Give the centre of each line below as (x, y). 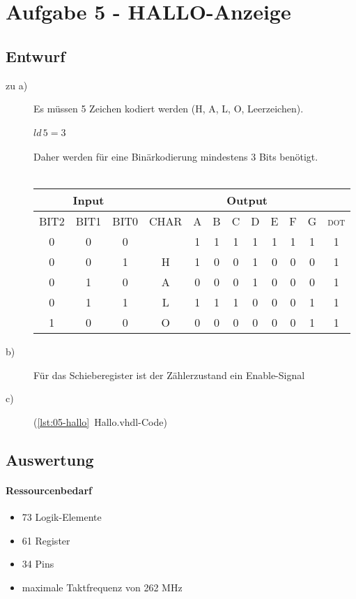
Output (247, 200)
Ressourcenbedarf (49, 490)
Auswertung (50, 459)
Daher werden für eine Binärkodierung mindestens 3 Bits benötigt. (176, 156)
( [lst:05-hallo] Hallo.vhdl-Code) (100, 421)
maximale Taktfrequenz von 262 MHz (102, 587)
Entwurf (36, 56)
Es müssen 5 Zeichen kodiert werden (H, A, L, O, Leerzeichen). (169, 109)
